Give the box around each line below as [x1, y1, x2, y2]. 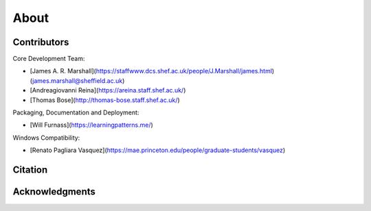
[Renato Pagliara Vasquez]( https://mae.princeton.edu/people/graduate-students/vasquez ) [30, 146, 286, 154]
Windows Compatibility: [12, 134, 80, 142]
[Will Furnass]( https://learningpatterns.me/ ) [30, 121, 154, 129]
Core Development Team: [12, 55, 85, 63]
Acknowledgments [12, 186, 96, 198]
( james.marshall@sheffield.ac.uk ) [30, 76, 125, 85]
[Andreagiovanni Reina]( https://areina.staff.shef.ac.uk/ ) [30, 86, 186, 95]
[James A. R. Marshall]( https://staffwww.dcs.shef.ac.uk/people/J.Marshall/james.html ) [30, 67, 275, 75]
